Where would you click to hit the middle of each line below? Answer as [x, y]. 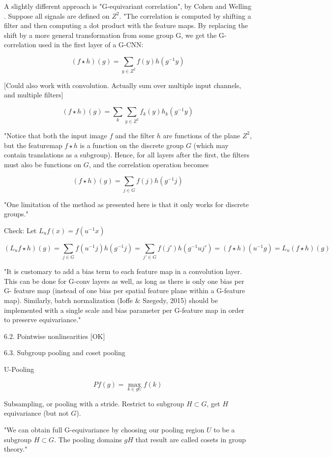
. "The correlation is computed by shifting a [185, 15]
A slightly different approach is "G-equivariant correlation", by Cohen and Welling [128, 6]
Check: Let [20, 230]
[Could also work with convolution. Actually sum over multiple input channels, [123, 85]
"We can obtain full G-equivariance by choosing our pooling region [104, 429]
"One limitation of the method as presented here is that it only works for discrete [126, 204]
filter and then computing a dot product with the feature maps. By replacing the [126, 25]
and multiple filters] [34, 95]
